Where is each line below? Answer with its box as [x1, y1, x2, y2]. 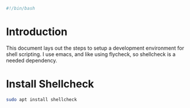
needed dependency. [6, 57, 57, 64]
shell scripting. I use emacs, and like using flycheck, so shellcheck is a [6, 50, 176, 58]
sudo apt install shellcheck [6, 96, 77, 102]
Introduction [6, 25, 68, 39]
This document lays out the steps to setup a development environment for [6, 44, 184, 51]
